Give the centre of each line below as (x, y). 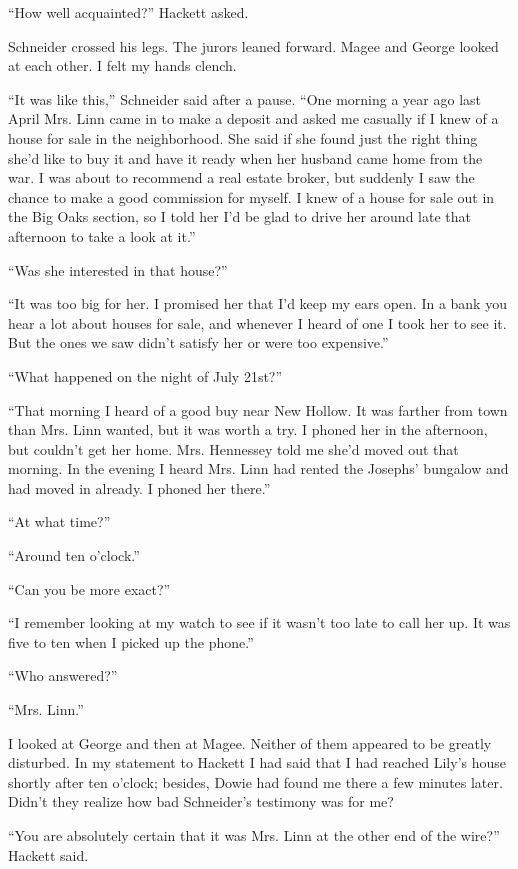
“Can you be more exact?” (89, 588)
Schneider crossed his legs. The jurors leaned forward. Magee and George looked (253, 45)
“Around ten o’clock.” (74, 555)
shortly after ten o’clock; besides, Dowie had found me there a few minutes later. (255, 781)
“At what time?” (59, 521)
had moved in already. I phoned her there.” (139, 487)
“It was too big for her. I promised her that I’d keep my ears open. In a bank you (257, 303)
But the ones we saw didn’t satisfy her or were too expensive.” (198, 342)
